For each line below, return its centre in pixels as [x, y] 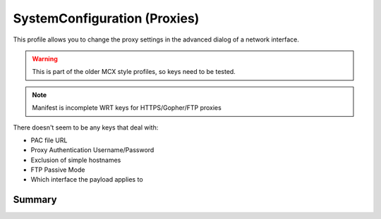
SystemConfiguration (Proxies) [106, 18]
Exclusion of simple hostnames [76, 160]
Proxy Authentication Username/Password [92, 150]
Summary [35, 200]
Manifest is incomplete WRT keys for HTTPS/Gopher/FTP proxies [127, 108]
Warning [45, 58]
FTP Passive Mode [58, 170]
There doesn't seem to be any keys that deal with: [86, 127]
